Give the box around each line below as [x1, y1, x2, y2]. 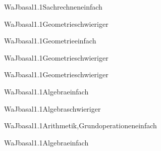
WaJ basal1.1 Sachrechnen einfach [4, 2, 102, 12]
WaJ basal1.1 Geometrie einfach [4, 35, 96, 46]
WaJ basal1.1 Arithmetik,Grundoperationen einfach [4, 120, 157, 131]
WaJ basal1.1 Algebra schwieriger [4, 103, 101, 114]
